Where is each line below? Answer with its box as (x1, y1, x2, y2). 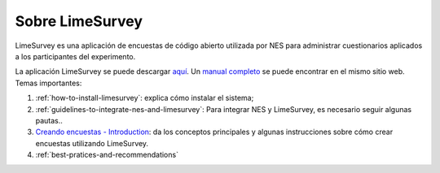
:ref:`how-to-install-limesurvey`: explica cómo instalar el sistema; (35, 93, 254, 103)
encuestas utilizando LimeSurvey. (35, 138, 149, 148)
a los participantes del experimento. (15, 51, 136, 61)
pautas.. (35, 115, 63, 125)
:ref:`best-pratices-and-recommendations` (35, 150, 179, 160)
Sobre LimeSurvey (15, 12, 143, 30)
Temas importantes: (15, 78, 82, 88)
